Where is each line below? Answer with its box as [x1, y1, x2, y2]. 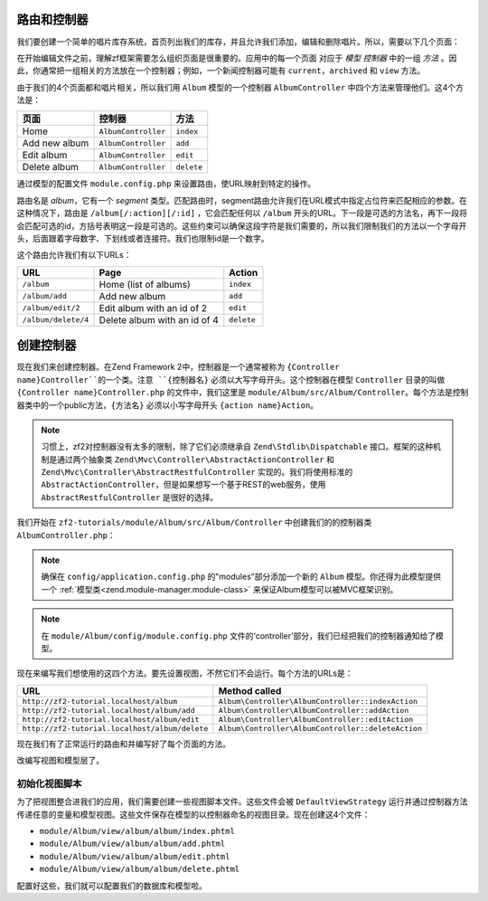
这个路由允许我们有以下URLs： [16, 250, 132, 261]
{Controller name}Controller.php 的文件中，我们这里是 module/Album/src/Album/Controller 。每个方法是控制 [16, 387, 469, 398]
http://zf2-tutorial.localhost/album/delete [22, 724, 209, 733]
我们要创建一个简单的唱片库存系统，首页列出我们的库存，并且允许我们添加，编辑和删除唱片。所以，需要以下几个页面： [16, 36, 460, 47]
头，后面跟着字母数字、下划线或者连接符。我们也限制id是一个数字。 [16, 233, 269, 244]
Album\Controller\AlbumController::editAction [218, 715, 414, 724]
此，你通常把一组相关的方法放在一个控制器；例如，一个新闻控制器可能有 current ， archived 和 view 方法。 [16, 65, 425, 76]
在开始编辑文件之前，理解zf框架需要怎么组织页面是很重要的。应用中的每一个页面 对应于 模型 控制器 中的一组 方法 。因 [16, 52, 457, 63]
